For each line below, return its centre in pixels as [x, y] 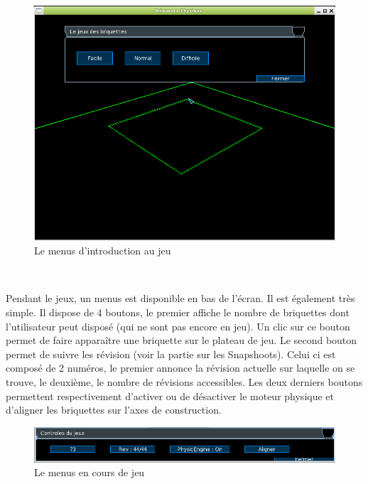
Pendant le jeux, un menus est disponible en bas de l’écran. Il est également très [180, 298]
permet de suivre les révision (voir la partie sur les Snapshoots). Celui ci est [171, 354]
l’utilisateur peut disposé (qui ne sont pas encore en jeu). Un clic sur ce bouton [178, 326]
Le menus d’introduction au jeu [103, 251]
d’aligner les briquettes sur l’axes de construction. [114, 410]
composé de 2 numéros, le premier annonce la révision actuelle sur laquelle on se [180, 368]
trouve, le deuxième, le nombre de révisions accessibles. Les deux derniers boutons [184, 382]
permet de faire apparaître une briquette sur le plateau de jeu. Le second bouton [182, 340]
